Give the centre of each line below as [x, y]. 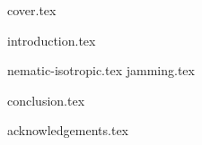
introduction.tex [52, 40]
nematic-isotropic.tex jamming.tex [101, 70]
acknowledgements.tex [68, 130]
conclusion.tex [46, 100]
